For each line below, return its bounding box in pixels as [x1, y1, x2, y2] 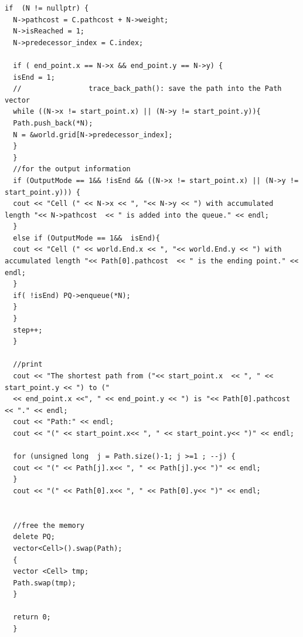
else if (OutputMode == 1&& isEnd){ [13, 233, 160, 242]
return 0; [13, 613, 51, 622]
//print [13, 360, 43, 369]
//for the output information [13, 165, 131, 174]
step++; [13, 326, 43, 334]
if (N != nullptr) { [5, 4, 89, 12]
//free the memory [13, 521, 85, 530]
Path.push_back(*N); [13, 118, 93, 127]
